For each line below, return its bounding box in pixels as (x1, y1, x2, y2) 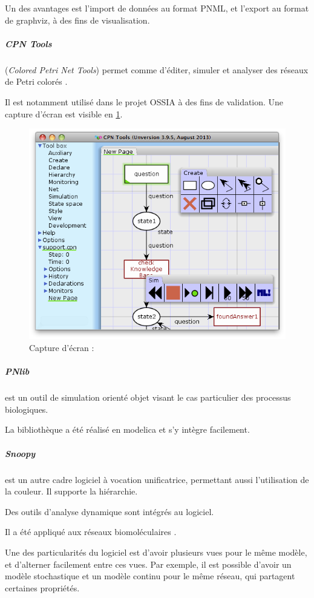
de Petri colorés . (5, 75, 68, 88)
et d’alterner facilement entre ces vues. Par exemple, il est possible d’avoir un (5, 557, 292, 570)
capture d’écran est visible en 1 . (5, 107, 123, 120)
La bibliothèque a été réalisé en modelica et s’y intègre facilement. (5, 423, 250, 436)
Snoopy (5, 447, 36, 459)
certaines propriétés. (5, 581, 80, 594)
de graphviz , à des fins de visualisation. (5, 13, 150, 26)
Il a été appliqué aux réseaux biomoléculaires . (5, 525, 177, 538)
